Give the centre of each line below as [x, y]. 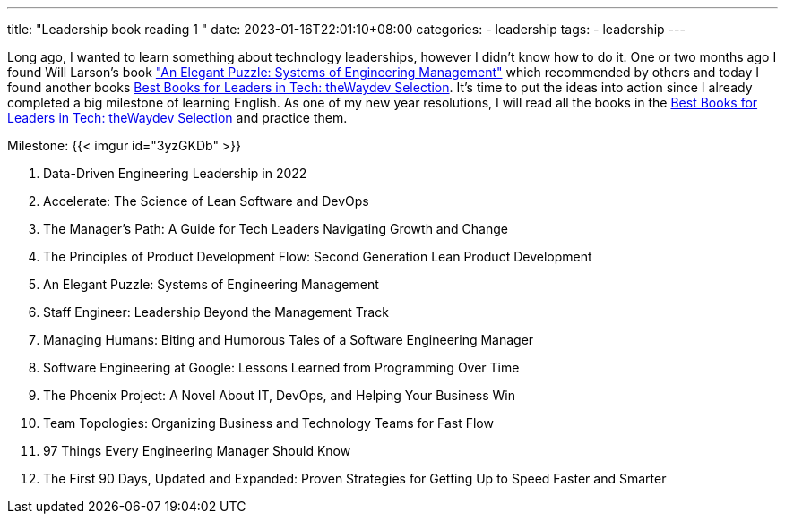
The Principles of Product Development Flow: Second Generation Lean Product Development [318, 256]
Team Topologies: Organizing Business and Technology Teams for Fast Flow [268, 423]
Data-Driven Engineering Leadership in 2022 [175, 173]
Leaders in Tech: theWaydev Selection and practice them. [177, 118]
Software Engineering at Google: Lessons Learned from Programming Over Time [281, 367]
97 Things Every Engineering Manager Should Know [197, 451]
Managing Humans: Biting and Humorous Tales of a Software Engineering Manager [289, 340]
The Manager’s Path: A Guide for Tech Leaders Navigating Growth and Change [276, 229]
